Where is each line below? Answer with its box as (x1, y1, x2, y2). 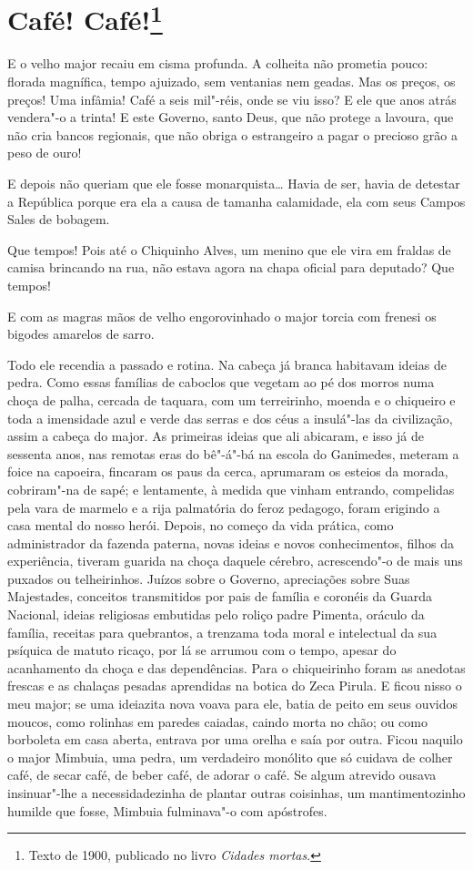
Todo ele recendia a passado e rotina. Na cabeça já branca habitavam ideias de (7, 354, 447, 374)
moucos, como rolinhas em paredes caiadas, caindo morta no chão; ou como (7, 711, 428, 731)
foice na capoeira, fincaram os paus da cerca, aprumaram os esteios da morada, (7, 462, 448, 481)
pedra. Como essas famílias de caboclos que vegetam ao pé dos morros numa (7, 373, 435, 392)
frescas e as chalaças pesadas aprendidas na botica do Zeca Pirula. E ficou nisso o (7, 676, 462, 695)
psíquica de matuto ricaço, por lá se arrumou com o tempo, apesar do (7, 640, 397, 660)
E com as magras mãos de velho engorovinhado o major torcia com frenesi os (7, 306, 437, 325)
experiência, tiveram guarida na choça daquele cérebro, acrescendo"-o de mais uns (7, 551, 463, 570)
